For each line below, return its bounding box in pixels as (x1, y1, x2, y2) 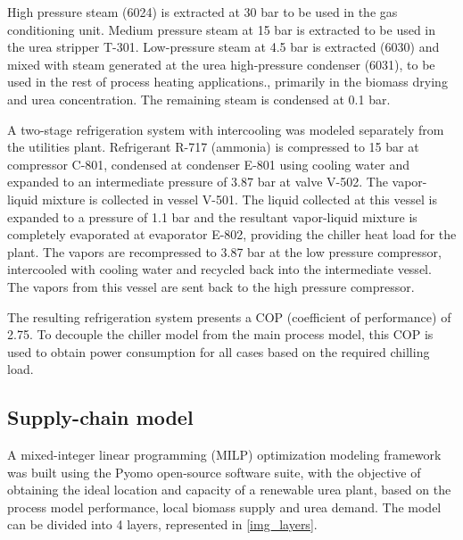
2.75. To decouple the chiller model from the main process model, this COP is (7, 325, 434, 344)
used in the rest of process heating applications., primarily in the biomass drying (7, 72, 448, 91)
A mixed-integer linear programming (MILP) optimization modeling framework (7, 445, 442, 464)
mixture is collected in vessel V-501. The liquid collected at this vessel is (42, 189, 437, 208)
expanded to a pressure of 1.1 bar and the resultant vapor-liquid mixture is (7, 207, 418, 226)
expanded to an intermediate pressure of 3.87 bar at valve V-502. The (7, 172, 388, 191)
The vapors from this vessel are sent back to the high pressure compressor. (7, 277, 415, 295)
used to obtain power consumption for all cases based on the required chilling (7, 342, 430, 361)
